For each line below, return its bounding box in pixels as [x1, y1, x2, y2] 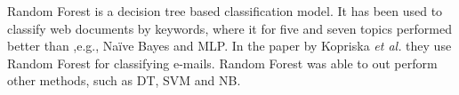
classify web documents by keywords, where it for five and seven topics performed [7, 19, 452, 37]
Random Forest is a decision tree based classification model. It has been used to [7, 2, 443, 20]
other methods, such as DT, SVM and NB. [7, 71, 241, 90]
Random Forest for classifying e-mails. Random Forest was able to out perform [7, 53, 438, 72]
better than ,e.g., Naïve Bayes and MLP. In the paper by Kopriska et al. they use [7, 36, 452, 55]
